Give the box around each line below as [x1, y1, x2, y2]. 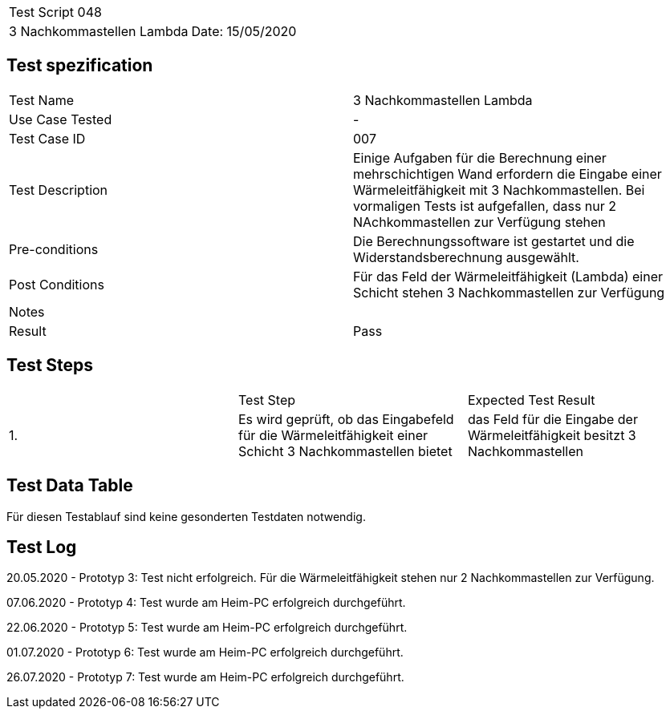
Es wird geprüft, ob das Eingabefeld [238, 410, 454, 427]
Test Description [9, 181, 108, 198]
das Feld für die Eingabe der [467, 410, 638, 427]
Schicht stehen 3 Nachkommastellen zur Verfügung [353, 284, 665, 301]
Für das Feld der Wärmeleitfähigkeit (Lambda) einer [353, 268, 664, 285]
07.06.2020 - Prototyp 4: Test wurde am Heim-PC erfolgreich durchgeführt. [6, 596, 406, 610]
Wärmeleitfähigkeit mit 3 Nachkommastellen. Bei [353, 181, 645, 198]
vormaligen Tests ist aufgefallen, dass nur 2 [353, 197, 617, 214]
